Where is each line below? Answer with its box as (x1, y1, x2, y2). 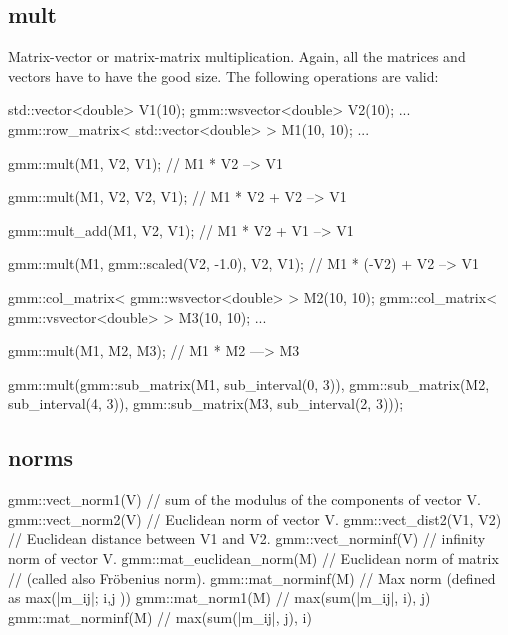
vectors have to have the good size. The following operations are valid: (8, 65, 439, 86)
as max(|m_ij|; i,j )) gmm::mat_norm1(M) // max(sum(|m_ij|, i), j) (8, 587, 431, 608)
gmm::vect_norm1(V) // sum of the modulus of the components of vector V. (8, 489, 481, 510)
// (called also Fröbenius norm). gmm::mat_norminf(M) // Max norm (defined (8, 567, 496, 588)
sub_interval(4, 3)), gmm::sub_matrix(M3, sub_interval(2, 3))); (8, 393, 404, 414)
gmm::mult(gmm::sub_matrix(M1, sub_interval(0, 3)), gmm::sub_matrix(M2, (8, 373, 490, 394)
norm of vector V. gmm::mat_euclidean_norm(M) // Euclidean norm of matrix (8, 547, 499, 568)
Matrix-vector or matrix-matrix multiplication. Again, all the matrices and (8, 46, 466, 67)
